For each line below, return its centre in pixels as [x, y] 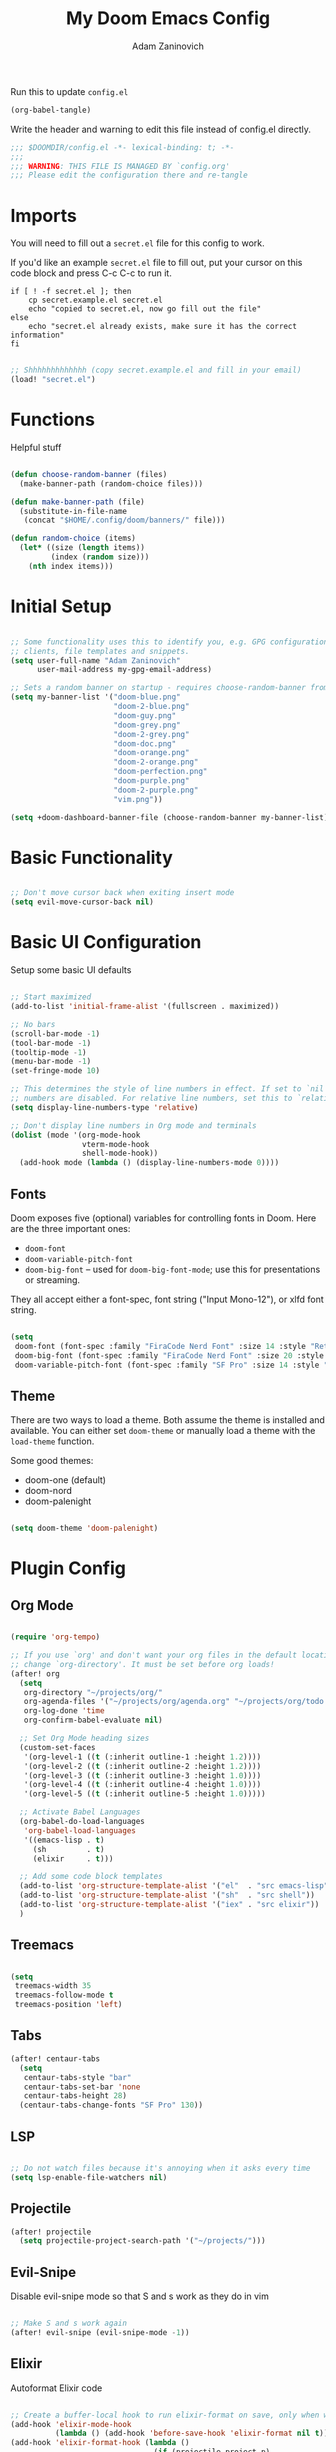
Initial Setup [61, 606]
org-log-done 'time [64, 1711]
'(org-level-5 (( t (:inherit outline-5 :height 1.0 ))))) [145, 1794]
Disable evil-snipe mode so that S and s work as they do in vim [140, 2296]
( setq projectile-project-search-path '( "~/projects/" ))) [143, 2241]
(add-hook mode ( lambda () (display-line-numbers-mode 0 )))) [149, 1163]
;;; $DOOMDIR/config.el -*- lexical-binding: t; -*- [122, 147]
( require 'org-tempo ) [55, 1637]
